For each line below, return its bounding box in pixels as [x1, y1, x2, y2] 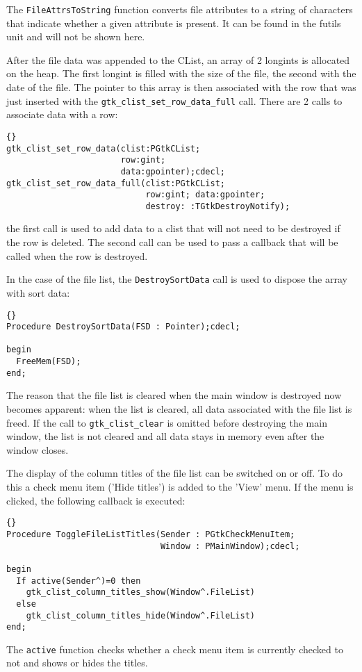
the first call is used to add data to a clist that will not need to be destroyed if [6, 221, 340, 236]
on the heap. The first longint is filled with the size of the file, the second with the [6, 66, 356, 81]
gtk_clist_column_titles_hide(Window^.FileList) [26, 610, 255, 621]
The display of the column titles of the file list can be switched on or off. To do [6, 466, 343, 480]
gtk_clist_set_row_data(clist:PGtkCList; [6, 143, 201, 154]
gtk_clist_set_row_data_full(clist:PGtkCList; [6, 178, 225, 188]
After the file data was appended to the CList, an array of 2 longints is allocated [6, 52, 350, 67]
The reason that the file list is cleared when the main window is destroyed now [6, 388, 342, 402]
